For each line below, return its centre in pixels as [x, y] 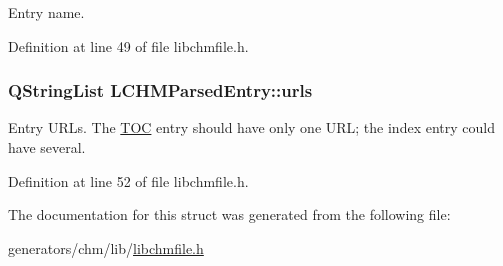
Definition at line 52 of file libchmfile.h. [128, 180]
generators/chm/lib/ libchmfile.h [106, 247]
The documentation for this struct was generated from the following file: [229, 214]
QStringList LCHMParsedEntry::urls [160, 90]
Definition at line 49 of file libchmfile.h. [128, 45]
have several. [47, 147]
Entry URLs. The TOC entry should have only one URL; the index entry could [251, 127]
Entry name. [46, 12]
